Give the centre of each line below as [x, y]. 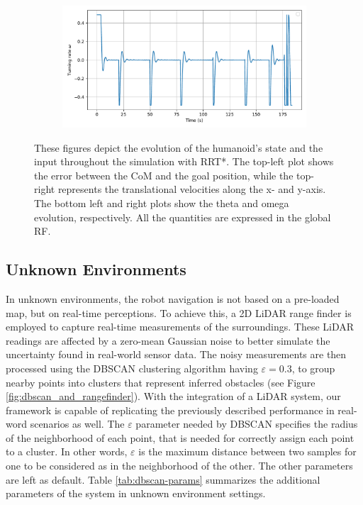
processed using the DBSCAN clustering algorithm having [132, 368]
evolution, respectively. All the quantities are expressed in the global [183, 217]
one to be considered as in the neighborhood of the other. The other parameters [179, 466]
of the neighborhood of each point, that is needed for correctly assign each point [180, 437]
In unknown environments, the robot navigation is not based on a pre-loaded [173, 298]
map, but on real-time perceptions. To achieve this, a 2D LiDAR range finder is [179, 312]
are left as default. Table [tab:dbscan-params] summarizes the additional [163, 479]
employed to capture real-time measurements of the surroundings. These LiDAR [180, 327]
